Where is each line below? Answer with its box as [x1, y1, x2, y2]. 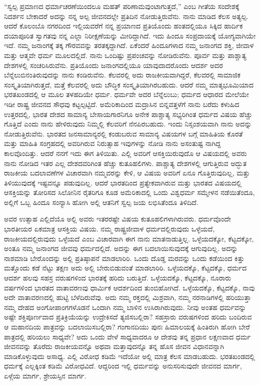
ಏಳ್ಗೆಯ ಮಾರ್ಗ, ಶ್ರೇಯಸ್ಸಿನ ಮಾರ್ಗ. [4, 370, 87, 380]
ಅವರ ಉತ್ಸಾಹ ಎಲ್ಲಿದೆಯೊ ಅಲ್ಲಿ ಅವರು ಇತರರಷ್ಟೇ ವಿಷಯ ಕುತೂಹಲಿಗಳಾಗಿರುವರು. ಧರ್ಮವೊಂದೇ [4, 213, 231, 224]
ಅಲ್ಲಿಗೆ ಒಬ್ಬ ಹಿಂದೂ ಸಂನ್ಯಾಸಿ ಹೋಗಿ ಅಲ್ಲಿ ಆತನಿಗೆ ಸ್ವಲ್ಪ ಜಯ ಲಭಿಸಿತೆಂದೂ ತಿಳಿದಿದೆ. [4, 196, 198, 207]
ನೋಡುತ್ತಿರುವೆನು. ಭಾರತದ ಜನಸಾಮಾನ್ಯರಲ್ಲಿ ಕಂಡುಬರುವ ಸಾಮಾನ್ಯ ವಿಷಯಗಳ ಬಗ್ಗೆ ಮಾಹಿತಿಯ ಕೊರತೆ [4, 128, 243, 138]
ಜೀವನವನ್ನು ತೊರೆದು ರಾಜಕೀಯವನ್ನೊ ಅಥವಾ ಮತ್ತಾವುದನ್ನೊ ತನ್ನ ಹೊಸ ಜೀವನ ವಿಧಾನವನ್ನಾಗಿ [4, 341, 224, 351]
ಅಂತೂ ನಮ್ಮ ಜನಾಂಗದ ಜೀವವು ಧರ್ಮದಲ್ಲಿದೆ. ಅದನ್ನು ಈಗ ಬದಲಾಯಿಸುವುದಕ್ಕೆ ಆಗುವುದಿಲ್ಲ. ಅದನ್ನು [4, 243, 238, 253]
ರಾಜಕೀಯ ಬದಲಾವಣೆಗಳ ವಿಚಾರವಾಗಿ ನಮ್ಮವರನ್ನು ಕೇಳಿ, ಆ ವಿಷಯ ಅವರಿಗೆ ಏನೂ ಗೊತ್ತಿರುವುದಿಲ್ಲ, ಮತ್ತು [4, 167, 250, 178]
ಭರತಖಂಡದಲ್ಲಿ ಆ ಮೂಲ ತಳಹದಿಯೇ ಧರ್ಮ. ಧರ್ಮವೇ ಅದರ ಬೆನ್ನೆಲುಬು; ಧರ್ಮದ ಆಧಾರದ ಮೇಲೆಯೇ [4, 89, 249, 99]
